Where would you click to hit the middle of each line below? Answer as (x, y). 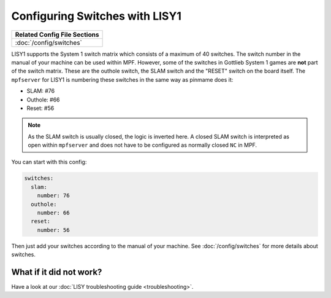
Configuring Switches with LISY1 (97, 16)
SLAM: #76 (41, 91)
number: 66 (53, 213)
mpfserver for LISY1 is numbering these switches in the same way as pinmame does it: (122, 79)
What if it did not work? (57, 272)
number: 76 (53, 196)
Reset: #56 (40, 108)
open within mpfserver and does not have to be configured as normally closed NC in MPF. (143, 145)
